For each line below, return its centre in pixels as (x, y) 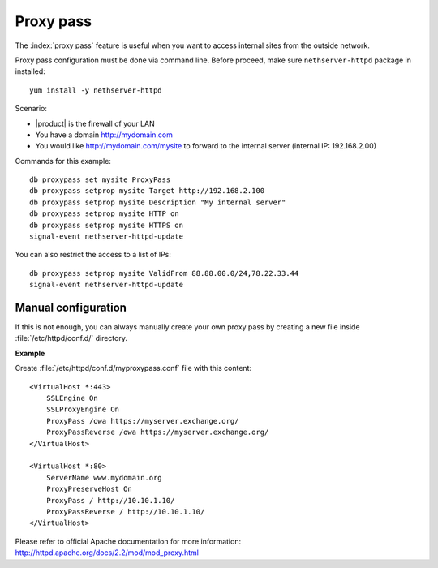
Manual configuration (71, 308)
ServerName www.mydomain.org (104, 478)
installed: (30, 71)
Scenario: (31, 109)
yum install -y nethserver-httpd (96, 90)
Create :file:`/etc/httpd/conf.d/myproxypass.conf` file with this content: (133, 368)
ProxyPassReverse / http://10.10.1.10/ (125, 512)
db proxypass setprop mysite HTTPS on (107, 225)
